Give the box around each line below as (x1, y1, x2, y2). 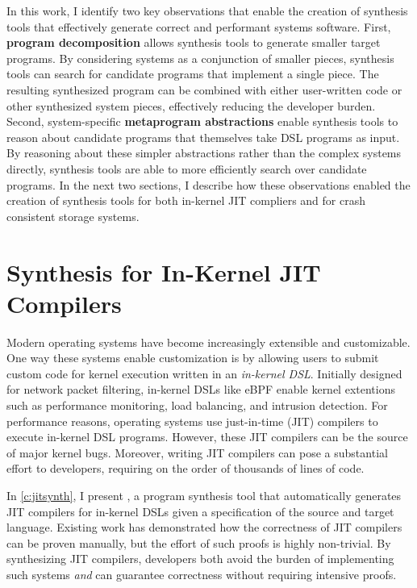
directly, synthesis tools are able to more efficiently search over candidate (6, 160, 367, 177)
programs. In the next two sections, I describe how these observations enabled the (6, 176, 411, 193)
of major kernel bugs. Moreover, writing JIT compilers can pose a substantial (6, 444, 388, 461)
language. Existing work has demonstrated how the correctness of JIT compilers (6, 519, 402, 536)
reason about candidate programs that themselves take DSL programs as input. (6, 128, 400, 145)
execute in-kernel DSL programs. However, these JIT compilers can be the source (6, 428, 408, 445)
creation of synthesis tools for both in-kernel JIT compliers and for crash (6, 192, 366, 209)
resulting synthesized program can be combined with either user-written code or (6, 81, 402, 98)
